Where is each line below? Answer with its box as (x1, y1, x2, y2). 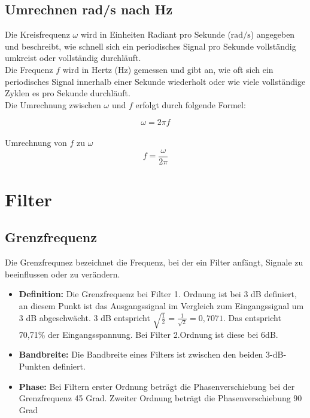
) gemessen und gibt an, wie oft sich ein (127, 63, 273, 75)
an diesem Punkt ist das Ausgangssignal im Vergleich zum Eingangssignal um (19, 299, 304, 312)
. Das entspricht (223, 311, 281, 324)
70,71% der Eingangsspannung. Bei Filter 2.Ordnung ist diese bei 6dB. (19, 328, 278, 340)
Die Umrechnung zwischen (5, 98, 101, 111)
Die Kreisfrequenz (5, 28, 70, 41)
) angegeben (250, 28, 295, 41)
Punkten (19, 360, 50, 372)
